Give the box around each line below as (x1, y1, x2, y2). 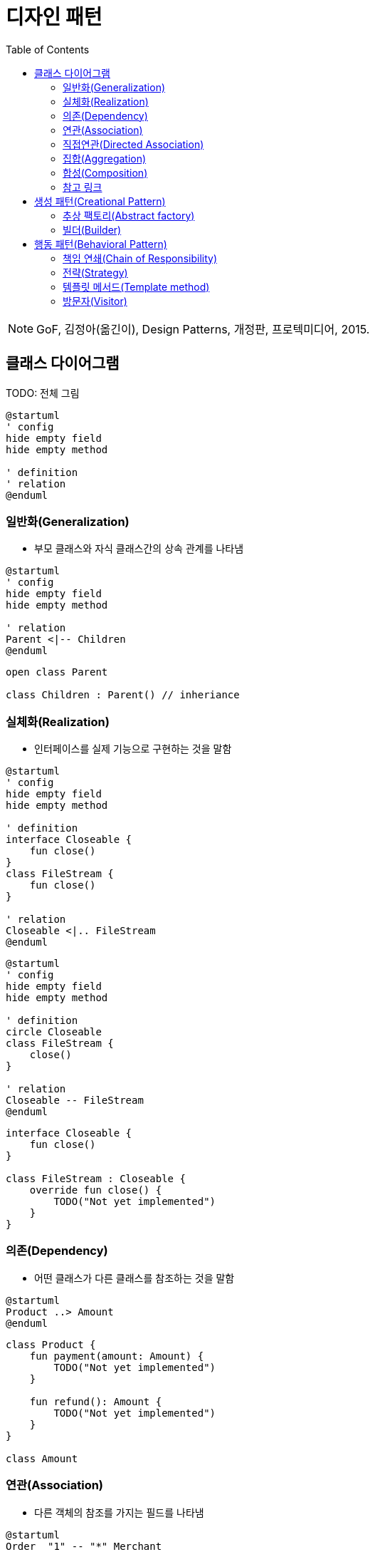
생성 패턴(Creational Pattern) (34, 195, 166, 207)
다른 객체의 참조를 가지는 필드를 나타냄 (34, 1506, 204, 1519)
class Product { (6, 1338, 96, 1350)
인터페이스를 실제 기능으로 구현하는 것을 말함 (34, 743, 232, 755)
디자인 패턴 (6, 5, 102, 29)
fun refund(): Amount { (29, 1395, 162, 1407)
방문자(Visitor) (63, 294, 127, 307)
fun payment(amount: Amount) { (29, 1350, 204, 1362)
